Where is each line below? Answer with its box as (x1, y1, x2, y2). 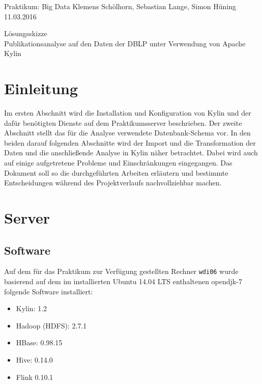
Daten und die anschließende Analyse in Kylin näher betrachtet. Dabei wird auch (4, 147, 258, 158)
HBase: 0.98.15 (16, 337, 63, 348)
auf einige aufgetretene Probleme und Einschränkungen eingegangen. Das (4, 157, 232, 168)
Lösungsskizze (4, 28, 47, 39)
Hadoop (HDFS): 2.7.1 (16, 320, 87, 331)
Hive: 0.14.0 (16, 354, 53, 365)
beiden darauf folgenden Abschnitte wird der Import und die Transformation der (4, 137, 256, 148)
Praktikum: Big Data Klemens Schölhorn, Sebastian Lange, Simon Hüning (4, 1, 237, 11)
